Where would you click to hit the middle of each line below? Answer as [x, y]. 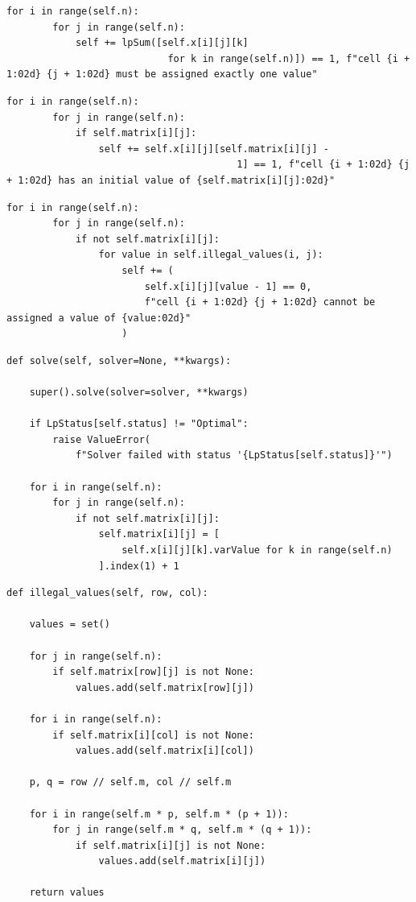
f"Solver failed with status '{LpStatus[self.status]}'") [234, 455]
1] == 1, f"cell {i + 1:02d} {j [323, 165]
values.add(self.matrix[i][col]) [165, 751]
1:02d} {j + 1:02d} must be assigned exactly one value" [162, 74]
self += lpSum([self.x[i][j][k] [162, 43]
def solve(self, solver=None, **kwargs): [119, 360]
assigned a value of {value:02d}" [99, 318]
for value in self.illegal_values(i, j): [211, 255]
